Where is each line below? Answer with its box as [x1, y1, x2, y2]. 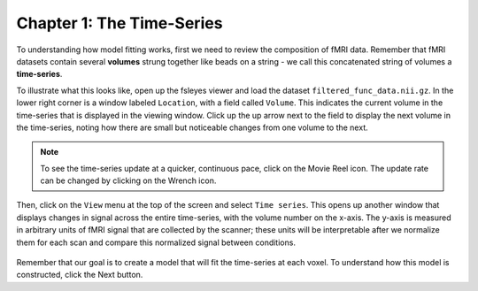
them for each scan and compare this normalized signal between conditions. [16, 237, 297, 248]
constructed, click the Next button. [16, 270, 143, 280]
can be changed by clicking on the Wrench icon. [40, 175, 217, 186]
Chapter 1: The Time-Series [16, 13, 223, 33]
